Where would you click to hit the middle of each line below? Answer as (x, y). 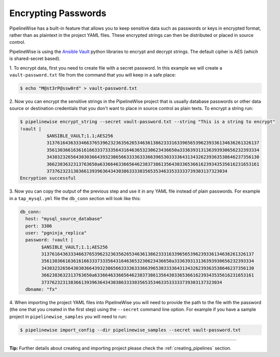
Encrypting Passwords (58, 13)
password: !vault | (49, 240)
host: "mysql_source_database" (64, 219)
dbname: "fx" (41, 289)
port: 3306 (39, 226)
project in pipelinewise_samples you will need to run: (68, 316)
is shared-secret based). (35, 58)
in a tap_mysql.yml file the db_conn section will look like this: (75, 198)
